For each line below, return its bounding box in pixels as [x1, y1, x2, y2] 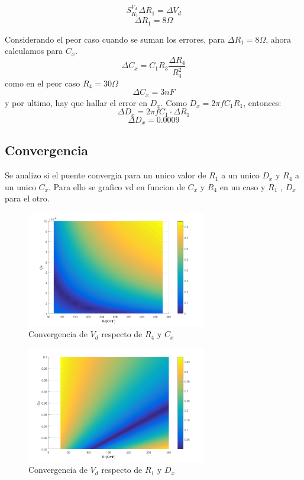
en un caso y [219, 180, 266, 193]
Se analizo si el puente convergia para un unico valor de [5, 169, 206, 181]
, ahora [266, 33, 292, 45]
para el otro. [5, 192, 50, 204]
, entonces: [243, 96, 282, 108]
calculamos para [5, 44, 63, 57]
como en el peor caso [5, 76, 80, 89]
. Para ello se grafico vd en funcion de [48, 180, 185, 193]
